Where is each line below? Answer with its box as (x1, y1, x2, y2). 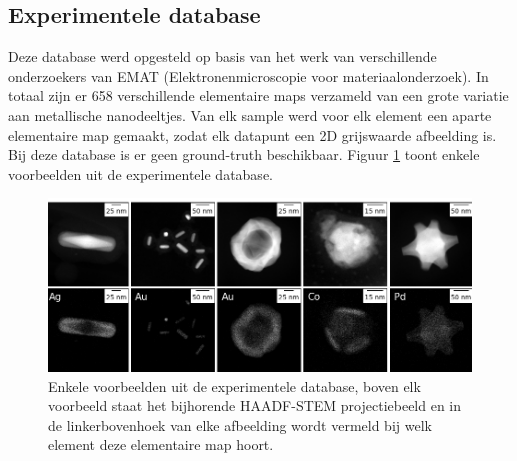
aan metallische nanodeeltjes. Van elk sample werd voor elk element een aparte (8, 104, 492, 125)
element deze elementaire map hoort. (48, 434, 274, 455)
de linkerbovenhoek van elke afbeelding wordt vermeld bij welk (48, 414, 432, 435)
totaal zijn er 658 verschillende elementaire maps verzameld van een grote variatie (8, 85, 509, 106)
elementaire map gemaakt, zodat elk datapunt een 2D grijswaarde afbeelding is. (8, 124, 497, 145)
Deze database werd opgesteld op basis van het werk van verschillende (8, 46, 437, 67)
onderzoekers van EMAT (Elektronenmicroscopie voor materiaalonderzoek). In (8, 65, 489, 86)
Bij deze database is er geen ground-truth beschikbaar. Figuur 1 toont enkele (8, 144, 480, 165)
